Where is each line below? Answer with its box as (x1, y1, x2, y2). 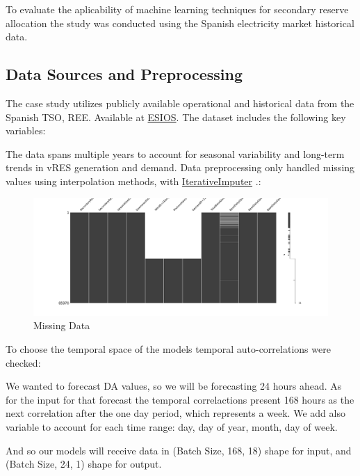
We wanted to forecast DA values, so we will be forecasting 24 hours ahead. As (6, 379, 342, 393)
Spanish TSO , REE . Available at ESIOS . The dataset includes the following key (6, 109, 346, 124)
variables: (6, 123, 46, 138)
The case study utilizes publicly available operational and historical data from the (6, 95, 354, 110)
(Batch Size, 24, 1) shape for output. (6, 457, 162, 471)
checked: (6, 355, 41, 370)
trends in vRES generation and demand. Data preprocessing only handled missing (6, 160, 355, 175)
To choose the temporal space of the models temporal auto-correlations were (6, 342, 331, 356)
